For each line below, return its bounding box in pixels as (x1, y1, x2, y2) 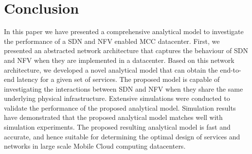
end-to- (220, 64, 241, 75)
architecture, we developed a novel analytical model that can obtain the (4, 64, 218, 75)
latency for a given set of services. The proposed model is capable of (17, 74, 220, 84)
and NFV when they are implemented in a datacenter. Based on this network (4, 55, 234, 65)
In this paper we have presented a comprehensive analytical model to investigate (4, 26, 244, 37)
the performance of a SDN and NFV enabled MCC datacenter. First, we (4, 36, 220, 46)
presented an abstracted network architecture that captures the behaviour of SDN (4, 45, 248, 56)
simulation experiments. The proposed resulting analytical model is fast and (4, 122, 231, 132)
